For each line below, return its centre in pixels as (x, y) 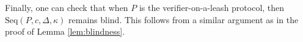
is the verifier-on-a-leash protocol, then (212, 7)
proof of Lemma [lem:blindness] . (65, 31)
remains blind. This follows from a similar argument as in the (184, 19)
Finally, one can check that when (67, 7)
